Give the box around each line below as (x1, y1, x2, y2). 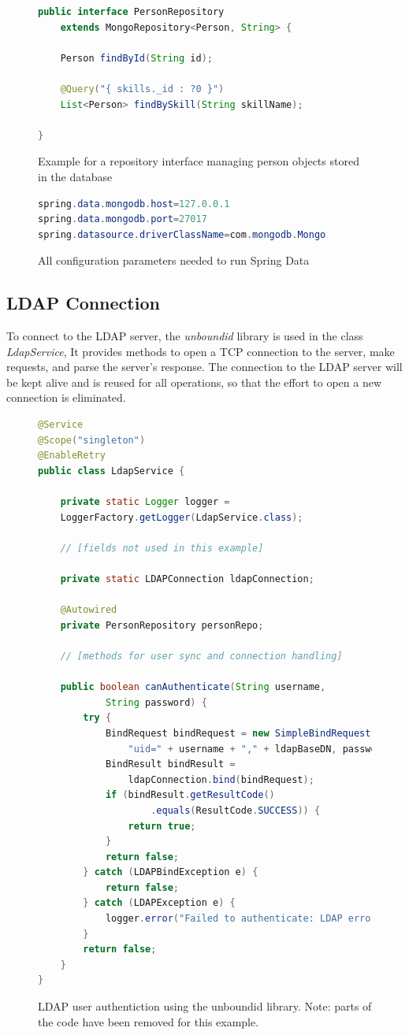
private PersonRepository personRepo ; (60, 619, 264, 631)
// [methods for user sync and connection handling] (60, 650, 343, 662)
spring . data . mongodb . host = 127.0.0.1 (38, 198, 230, 210)
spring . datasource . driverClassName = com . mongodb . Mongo (38, 228, 326, 240)
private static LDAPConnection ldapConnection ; (60, 573, 314, 585)
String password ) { (105, 696, 207, 708)
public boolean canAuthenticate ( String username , (60, 681, 326, 693)
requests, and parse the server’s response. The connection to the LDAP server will (6, 358, 403, 375)
